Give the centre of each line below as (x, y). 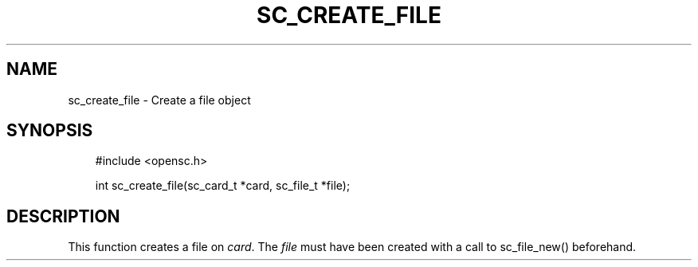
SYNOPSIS (50, 131)
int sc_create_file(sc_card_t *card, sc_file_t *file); (223, 186)
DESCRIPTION (63, 216)
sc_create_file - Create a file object (159, 100)
